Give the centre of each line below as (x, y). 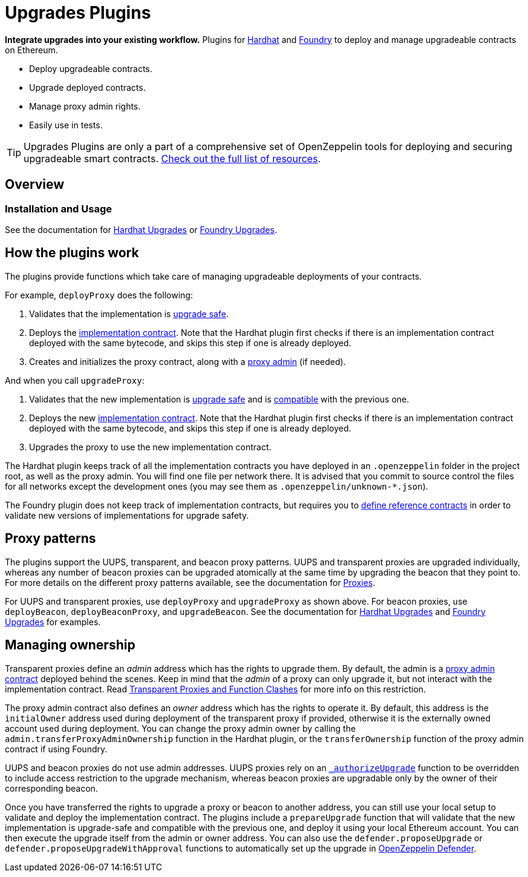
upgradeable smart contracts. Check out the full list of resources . (172, 158)
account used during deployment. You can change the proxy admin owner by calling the (181, 728)
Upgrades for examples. (53, 622)
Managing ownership (70, 645)
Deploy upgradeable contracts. (91, 68)
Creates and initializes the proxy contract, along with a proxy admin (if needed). (187, 361)
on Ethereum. (31, 50)
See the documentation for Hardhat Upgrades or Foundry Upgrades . (141, 229)
